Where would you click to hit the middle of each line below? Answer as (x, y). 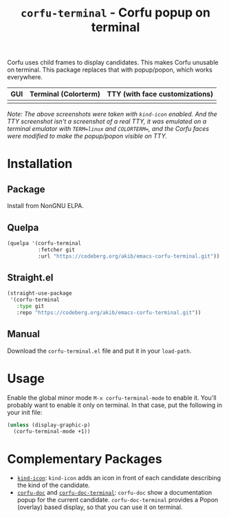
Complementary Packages (85, 459)
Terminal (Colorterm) (65, 94)
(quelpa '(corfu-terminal (44, 243)
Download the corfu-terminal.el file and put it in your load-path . (99, 351)
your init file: (25, 412)
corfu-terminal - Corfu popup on (116, 13)
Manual (23, 334)
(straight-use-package (40, 293)
